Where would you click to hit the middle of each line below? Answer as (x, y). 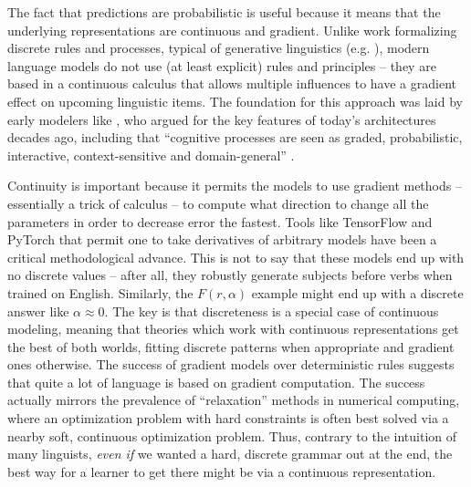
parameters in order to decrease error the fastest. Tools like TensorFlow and (220, 221)
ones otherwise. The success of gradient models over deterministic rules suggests (231, 364)
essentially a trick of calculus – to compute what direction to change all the (218, 203)
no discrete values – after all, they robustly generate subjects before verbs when (230, 275)
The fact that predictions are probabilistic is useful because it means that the (224, 12)
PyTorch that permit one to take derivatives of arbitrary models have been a (222, 239)
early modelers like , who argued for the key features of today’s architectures (222, 119)
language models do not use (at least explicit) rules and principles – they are (222, 65)
